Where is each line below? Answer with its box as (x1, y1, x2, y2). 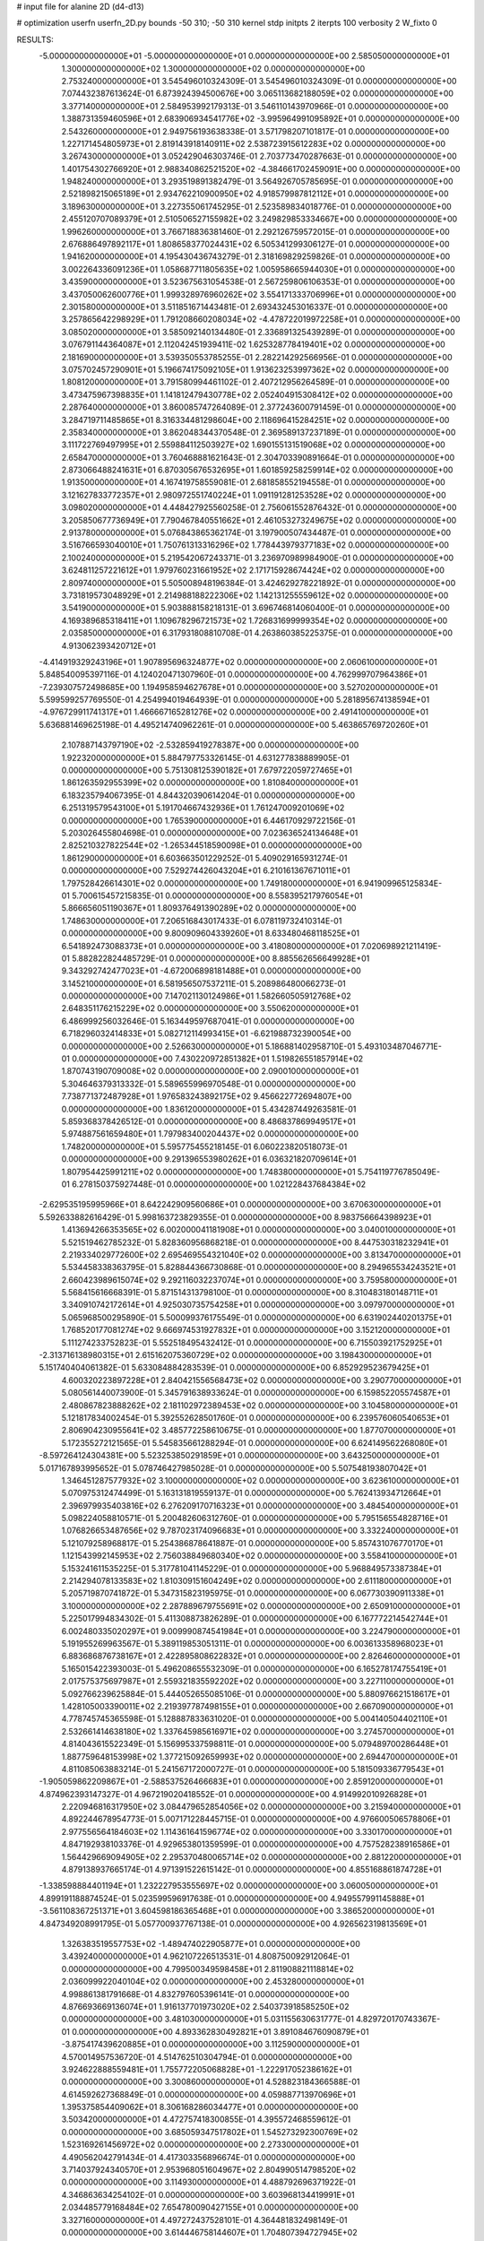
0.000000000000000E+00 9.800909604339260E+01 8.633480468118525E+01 (61, 928, 360, 939)
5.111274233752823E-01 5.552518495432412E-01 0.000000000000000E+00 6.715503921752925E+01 (61, 1337, 443, 1348)
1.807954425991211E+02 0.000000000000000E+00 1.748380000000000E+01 (61, 1166, 356, 1177)
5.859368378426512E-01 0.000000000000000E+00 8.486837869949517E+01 (61, 1116, 356, 1127)
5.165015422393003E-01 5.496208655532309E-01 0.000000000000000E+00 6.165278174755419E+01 (61, 1663, 447, 1674)
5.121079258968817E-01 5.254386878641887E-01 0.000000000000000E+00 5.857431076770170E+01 (61, 1537, 444, 1548)
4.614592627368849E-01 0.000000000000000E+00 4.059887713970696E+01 (61, 2089, 356, 2099)
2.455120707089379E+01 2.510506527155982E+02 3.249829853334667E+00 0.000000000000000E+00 (61, 213, 458, 224)
